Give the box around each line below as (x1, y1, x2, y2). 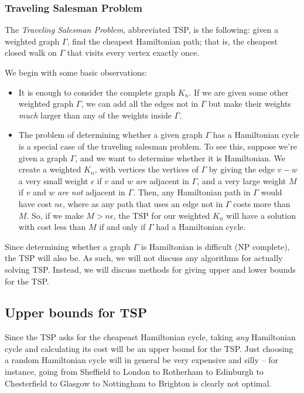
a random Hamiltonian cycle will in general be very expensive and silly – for (5, 354, 278, 366)
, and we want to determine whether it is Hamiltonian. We (75, 151, 286, 164)
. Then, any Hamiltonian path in (133, 186, 251, 198)
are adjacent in (135, 174, 189, 187)
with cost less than (18, 221, 86, 233)
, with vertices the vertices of (94, 163, 199, 175)
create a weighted (18, 163, 81, 175)
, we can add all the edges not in (81, 97, 199, 110)
